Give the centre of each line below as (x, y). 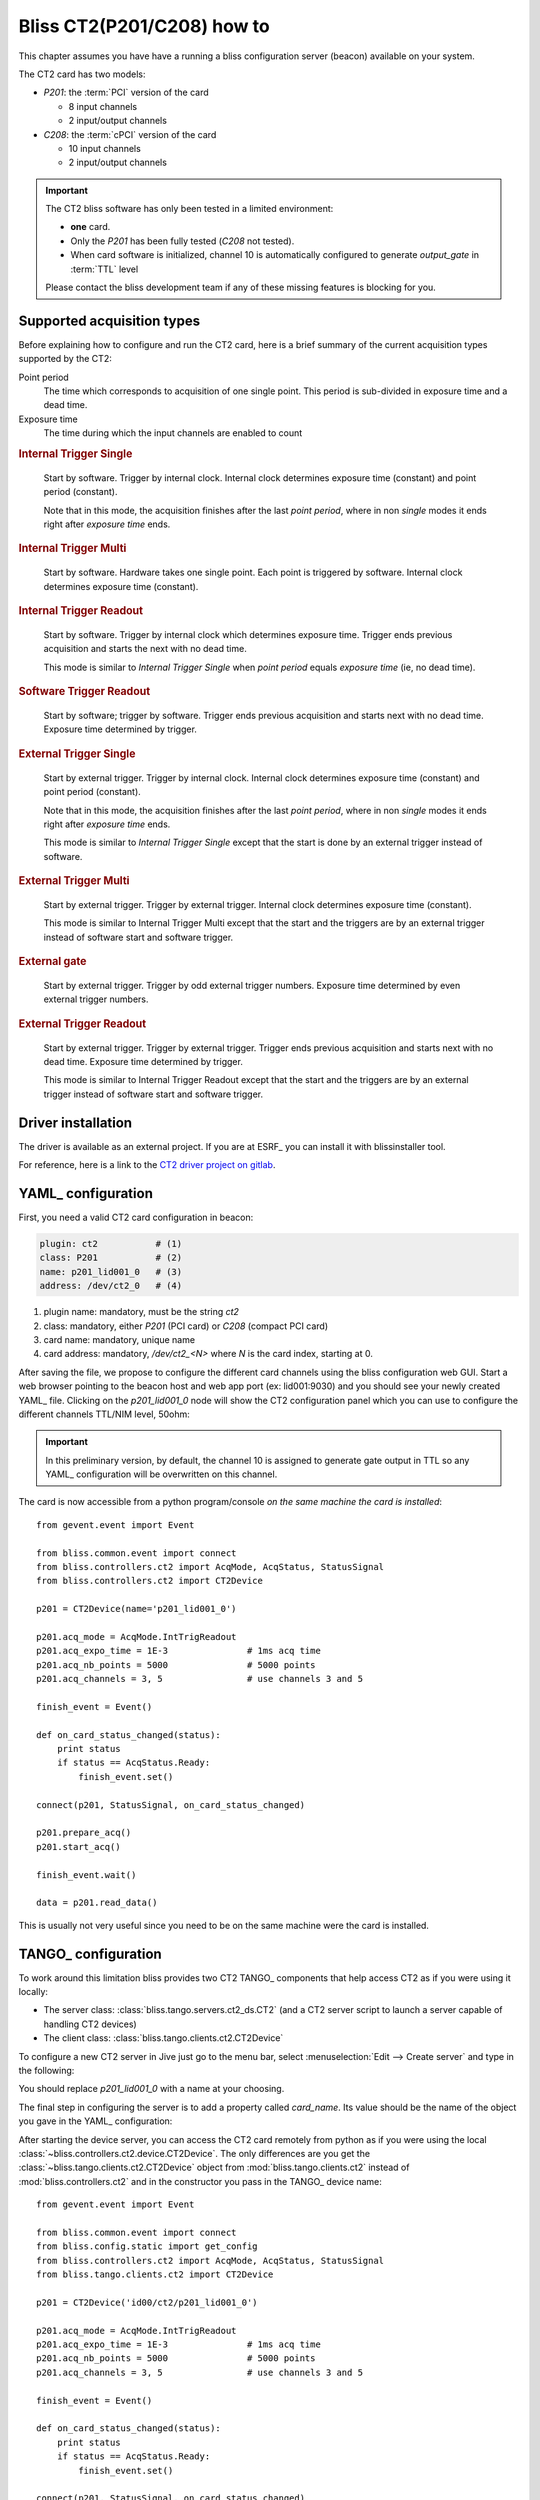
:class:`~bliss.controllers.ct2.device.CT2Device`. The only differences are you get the (194, 2153)
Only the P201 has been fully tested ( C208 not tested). (182, 241)
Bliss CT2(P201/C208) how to (144, 26)
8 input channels (103, 106)
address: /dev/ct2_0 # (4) (111, 1286)
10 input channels (105, 148)
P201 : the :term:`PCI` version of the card (126, 92)
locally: (33, 1992)
